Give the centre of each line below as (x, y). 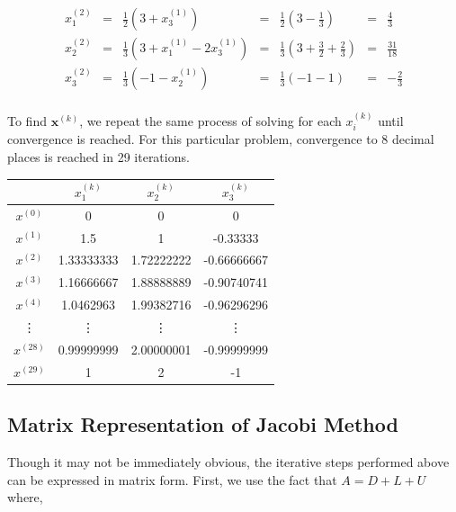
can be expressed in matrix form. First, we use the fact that (172, 479)
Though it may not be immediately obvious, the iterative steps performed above (228, 461)
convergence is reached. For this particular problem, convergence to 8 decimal (221, 139)
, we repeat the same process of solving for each (210, 120)
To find (27, 120)
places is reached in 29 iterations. (98, 156)
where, (25, 497)
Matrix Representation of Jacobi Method (203, 424)
